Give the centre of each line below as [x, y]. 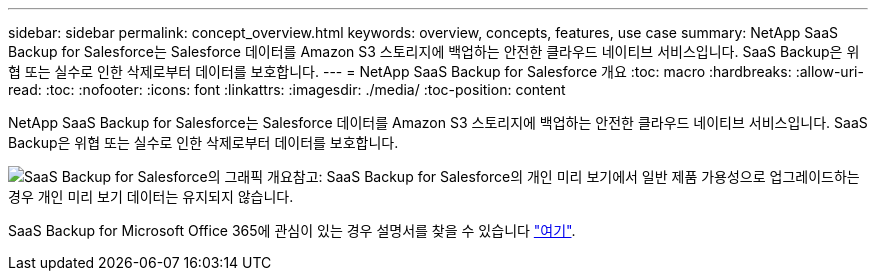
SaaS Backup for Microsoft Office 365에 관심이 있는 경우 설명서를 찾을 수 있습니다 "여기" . [292, 230]
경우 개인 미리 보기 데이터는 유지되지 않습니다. [151, 196]
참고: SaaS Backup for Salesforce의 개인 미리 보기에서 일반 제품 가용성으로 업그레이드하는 [576, 176]
